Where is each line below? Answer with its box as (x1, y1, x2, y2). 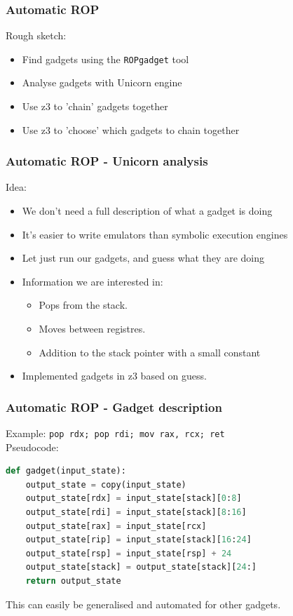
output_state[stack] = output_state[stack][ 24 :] (25, 562, 257, 573)
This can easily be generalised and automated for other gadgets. (6, 596, 281, 611)
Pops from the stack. (39, 297, 128, 312)
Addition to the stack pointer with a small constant (39, 344, 261, 359)
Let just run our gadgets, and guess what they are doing (22, 250, 264, 265)
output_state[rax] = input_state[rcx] (25, 521, 207, 531)
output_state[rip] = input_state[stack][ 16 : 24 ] (25, 535, 252, 545)
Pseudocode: (6, 439, 59, 454)
